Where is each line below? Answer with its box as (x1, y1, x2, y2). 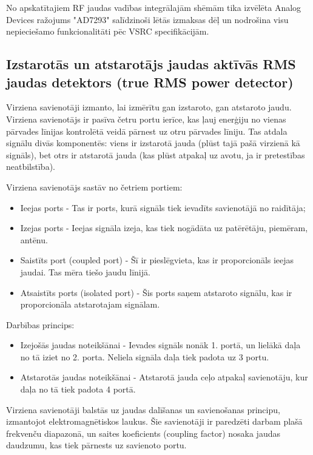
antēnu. (20, 233, 48, 246)
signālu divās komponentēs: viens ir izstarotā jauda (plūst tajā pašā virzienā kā (6, 136, 300, 149)
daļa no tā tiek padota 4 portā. (20, 383, 136, 396)
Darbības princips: (6, 318, 75, 331)
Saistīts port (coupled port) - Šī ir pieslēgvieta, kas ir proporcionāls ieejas (20, 254, 294, 266)
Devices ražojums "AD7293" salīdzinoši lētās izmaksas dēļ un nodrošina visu (6, 13, 289, 25)
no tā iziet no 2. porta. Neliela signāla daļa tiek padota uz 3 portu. (20, 350, 269, 363)
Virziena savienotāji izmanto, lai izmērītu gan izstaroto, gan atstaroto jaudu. (6, 101, 292, 113)
